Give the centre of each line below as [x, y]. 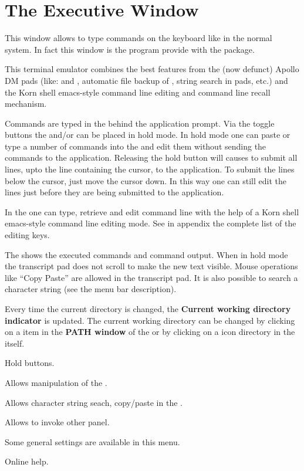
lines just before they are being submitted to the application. [114, 192]
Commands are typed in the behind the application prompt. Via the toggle [140, 123]
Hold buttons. [30, 363]
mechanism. [26, 104]
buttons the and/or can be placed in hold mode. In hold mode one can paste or [148, 135]
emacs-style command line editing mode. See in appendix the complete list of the [151, 223]
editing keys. [27, 235]
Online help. [27, 461]
